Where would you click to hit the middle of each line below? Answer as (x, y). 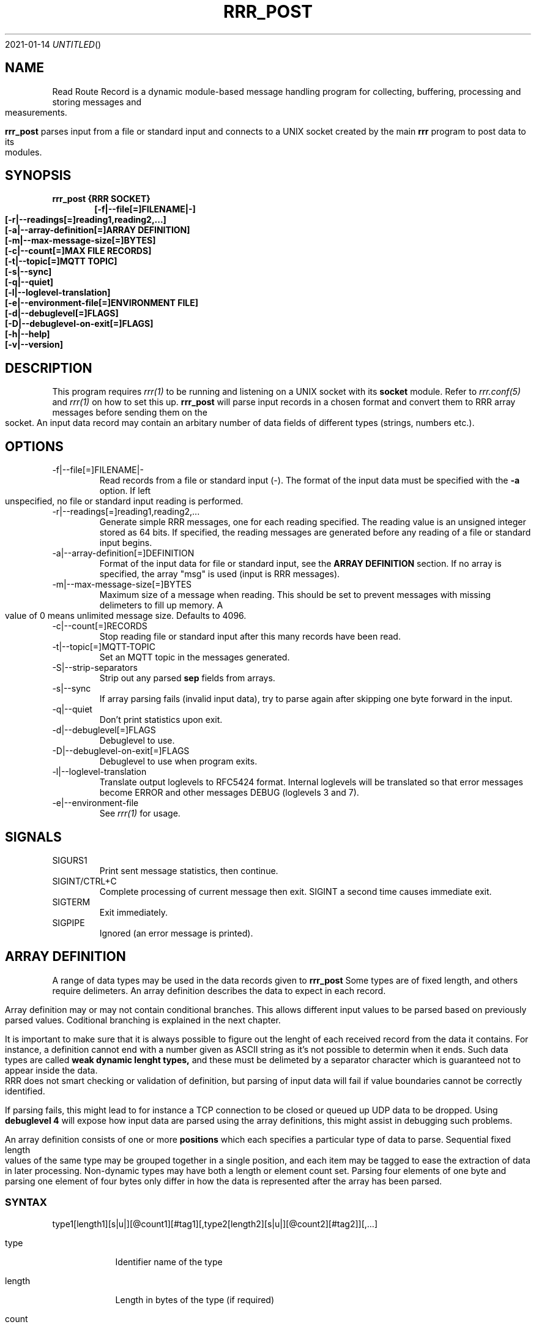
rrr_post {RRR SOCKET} (101, 199)
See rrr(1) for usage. (140, 813)
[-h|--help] (28, 334)
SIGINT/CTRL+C (84, 881)
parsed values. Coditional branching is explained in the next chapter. (143, 1020)
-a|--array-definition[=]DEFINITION (123, 553)
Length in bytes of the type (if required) (195, 1299)
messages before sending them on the (130, 413)
